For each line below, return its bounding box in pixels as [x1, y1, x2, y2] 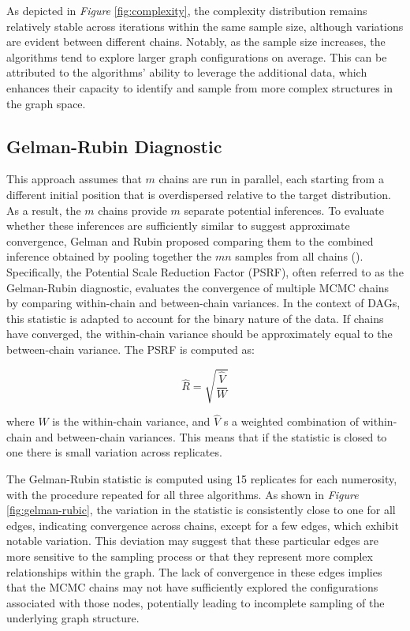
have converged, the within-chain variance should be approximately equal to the [6, 325, 393, 342]
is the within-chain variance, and [52, 413, 211, 430]
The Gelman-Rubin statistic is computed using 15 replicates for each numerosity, [6, 471, 397, 487]
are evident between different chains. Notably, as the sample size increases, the [6, 33, 386, 50]
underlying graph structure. [6, 610, 140, 626]
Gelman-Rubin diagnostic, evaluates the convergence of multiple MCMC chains [6, 279, 389, 295]
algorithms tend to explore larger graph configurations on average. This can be [6, 48, 387, 65]
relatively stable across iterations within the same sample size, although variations [6, 17, 404, 34]
